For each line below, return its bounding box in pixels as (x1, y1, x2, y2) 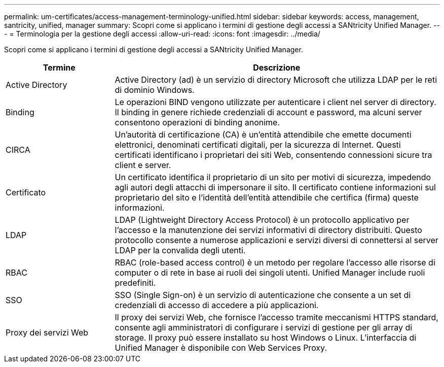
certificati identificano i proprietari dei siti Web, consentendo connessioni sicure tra (115, 150, 432, 160)
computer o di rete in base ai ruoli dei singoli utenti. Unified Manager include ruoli (115, 268, 425, 278)
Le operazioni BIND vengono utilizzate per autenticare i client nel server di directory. (115, 97, 436, 107)
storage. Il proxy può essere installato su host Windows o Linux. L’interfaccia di (115, 332, 417, 343)
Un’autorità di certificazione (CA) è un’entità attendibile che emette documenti (115, 129, 412, 140)
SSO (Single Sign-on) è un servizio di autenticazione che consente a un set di (115, 290, 411, 300)
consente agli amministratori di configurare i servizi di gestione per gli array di (115, 322, 413, 332)
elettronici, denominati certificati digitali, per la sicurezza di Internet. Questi (115, 140, 401, 150)
